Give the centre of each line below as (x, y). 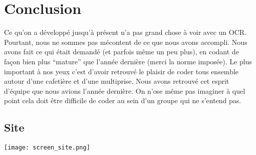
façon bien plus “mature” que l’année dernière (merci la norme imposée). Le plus (128, 61)
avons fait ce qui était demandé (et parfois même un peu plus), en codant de (121, 52)
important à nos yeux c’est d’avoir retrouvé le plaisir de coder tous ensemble (121, 71)
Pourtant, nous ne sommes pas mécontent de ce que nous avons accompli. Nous (126, 42)
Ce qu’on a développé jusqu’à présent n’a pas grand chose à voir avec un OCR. (125, 32)
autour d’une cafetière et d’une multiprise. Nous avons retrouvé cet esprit (117, 81)
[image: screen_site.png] (47, 148)
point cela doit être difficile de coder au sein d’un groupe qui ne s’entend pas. (123, 100)
